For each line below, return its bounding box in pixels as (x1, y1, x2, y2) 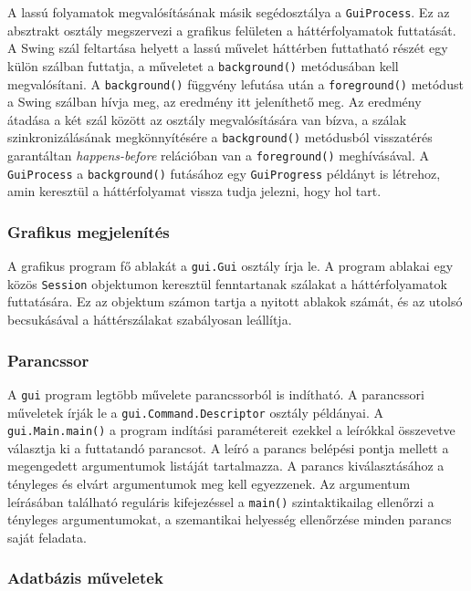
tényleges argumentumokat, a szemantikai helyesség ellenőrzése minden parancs (7, 510, 452, 529)
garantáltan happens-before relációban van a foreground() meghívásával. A (7, 146, 430, 164)
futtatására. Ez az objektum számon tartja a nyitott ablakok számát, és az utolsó (7, 292, 463, 311)
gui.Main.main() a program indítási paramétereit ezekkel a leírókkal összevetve (7, 420, 455, 440)
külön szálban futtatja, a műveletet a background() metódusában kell (7, 56, 399, 75)
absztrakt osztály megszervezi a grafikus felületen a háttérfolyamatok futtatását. (7, 20, 456, 39)
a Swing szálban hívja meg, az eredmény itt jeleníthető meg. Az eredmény (7, 92, 422, 111)
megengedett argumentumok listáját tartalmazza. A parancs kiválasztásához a (7, 456, 445, 475)
